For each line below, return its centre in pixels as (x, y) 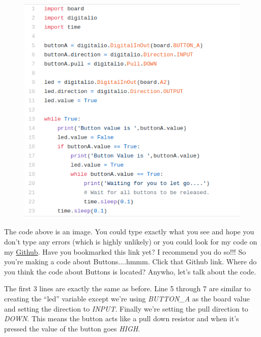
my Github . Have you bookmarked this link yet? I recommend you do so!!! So (125, 251)
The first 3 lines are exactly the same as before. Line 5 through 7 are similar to (127, 288)
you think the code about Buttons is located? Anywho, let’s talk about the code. (130, 271)
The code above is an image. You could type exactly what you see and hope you (129, 232)
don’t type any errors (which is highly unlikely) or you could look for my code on (131, 242)
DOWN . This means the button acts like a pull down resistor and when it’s (122, 318)
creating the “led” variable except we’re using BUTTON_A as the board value (127, 299)
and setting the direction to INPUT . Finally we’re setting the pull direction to (126, 308)
